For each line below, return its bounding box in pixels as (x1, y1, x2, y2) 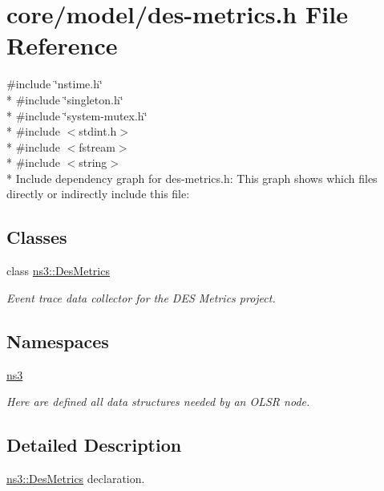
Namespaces (6, 328, 109, 353)
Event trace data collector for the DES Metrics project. (6, 289, 276, 306)
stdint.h (79, 123, 117, 140)
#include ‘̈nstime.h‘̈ (6, 75, 103, 92)
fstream (79, 138, 115, 155)
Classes (6, 225, 67, 250)
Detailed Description (6, 432, 182, 457)
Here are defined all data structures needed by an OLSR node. (6, 393, 310, 410)
